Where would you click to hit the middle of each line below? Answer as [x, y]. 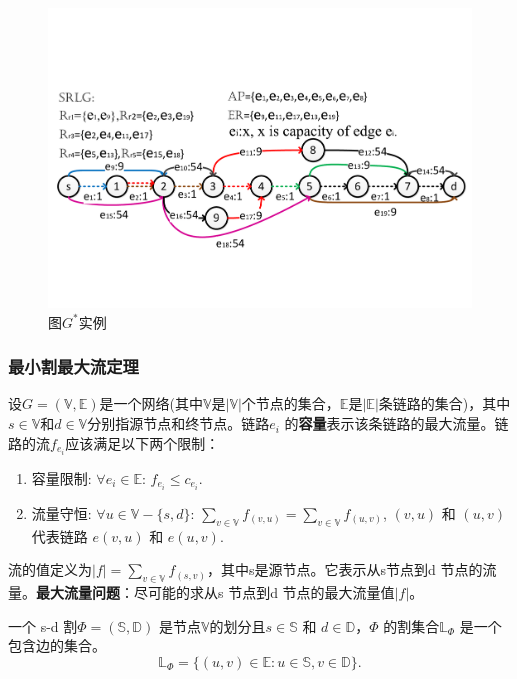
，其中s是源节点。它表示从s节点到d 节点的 [344, 569]
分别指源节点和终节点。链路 [178, 423]
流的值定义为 [50, 569]
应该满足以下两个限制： [142, 442]
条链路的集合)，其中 [444, 403]
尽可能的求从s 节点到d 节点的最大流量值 [264, 592]
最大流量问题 [78, 592]
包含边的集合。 [57, 645]
